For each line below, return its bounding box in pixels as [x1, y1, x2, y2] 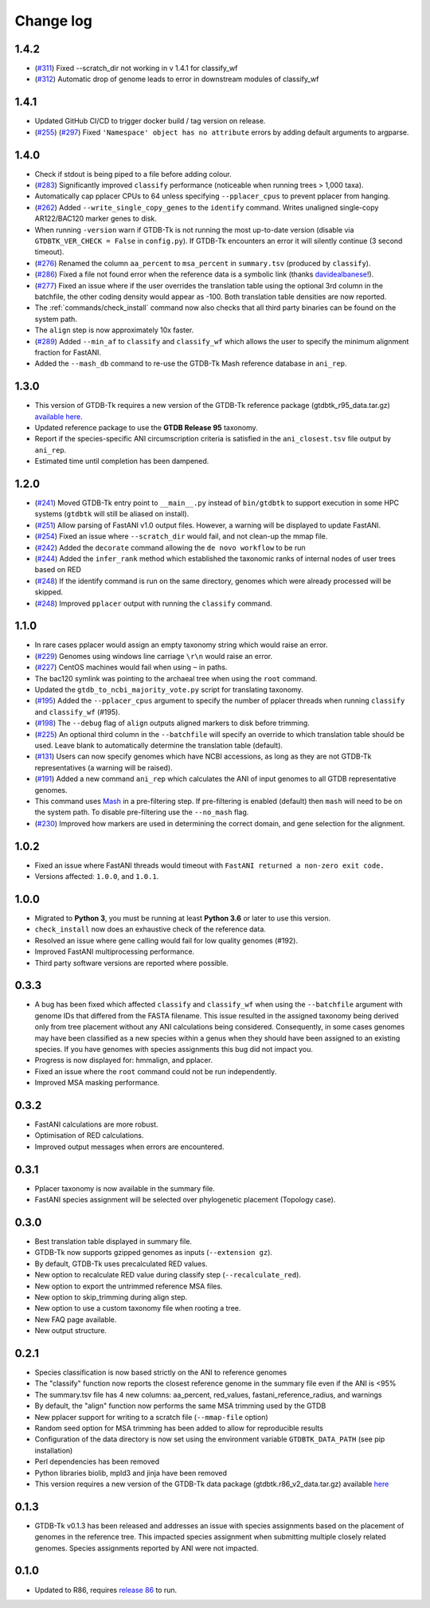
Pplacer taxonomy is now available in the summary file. [34, 1183, 215, 1193]
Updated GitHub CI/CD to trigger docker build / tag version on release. [34, 116, 266, 126]
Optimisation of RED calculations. [34, 1131, 144, 1140]
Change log [14, 12, 93, 29]
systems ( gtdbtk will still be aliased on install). [34, 509, 190, 519]
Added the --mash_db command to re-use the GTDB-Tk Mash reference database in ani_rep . [34, 359, 347, 368]
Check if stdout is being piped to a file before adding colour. [34, 169, 232, 178]
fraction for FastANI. [34, 347, 102, 357]
